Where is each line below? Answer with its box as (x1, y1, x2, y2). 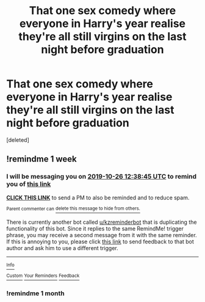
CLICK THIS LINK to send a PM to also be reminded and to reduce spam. (6, 194, 190, 201)
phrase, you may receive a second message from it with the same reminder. (6, 232, 197, 239)
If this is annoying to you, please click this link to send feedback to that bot (6, 238, 194, 245)
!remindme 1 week (6, 154, 77, 164)
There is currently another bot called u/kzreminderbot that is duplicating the (6, 218, 197, 226)
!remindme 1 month (6, 289, 65, 297)
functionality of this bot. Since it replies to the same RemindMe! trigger (6, 225, 184, 232)
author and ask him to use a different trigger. (6, 245, 118, 252)
